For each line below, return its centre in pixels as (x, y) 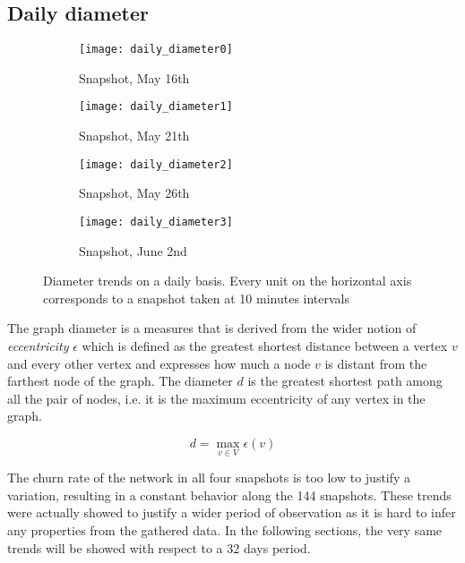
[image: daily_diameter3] (156, 222)
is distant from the (376, 363)
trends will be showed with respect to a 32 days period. (159, 547)
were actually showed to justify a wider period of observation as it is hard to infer (232, 512)
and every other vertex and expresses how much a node (159, 363)
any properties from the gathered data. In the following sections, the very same (225, 529)
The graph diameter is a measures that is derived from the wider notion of (212, 328)
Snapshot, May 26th (134, 193)
